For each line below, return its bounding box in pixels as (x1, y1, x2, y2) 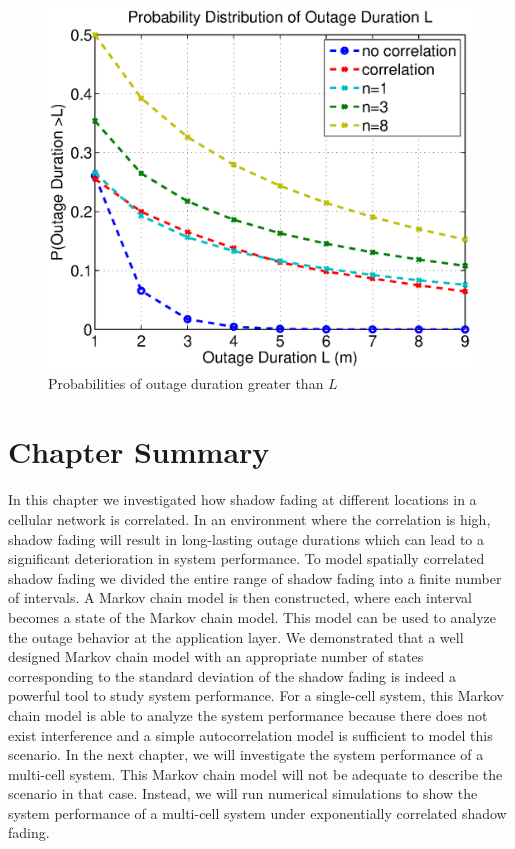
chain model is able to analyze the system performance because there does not (8, 704, 488, 725)
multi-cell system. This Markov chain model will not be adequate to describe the (8, 763, 503, 784)
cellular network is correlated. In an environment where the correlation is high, (8, 508, 491, 529)
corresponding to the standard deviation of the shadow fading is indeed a (8, 665, 457, 686)
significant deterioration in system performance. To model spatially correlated (8, 548, 485, 569)
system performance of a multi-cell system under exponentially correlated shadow (8, 802, 507, 823)
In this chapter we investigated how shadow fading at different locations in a (8, 489, 477, 510)
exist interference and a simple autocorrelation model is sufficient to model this (8, 724, 493, 745)
